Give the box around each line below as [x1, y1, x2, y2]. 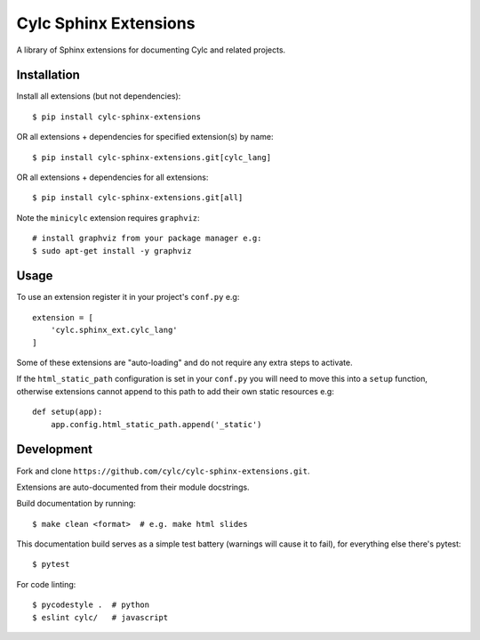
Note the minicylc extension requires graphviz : [16, 212, 200, 223]
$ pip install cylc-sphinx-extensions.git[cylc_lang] [32, 152, 271, 162]
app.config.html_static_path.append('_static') [50, 419, 262, 429]
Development [16, 442, 93, 458]
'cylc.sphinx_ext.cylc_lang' [50, 325, 178, 336]
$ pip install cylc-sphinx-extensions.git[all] [32, 192, 244, 203]
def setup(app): [32, 407, 103, 417]
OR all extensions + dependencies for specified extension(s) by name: [16, 132, 274, 142]
